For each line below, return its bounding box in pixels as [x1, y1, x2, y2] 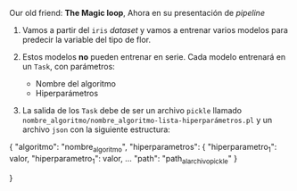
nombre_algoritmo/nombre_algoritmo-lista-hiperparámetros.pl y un [21, 115, 273, 125]
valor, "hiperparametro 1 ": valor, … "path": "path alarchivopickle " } [9, 153, 238, 166]
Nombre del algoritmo [35, 79, 116, 88]
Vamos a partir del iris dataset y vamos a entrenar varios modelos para [21, 25, 288, 35]
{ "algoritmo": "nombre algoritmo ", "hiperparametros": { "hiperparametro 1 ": [9, 142, 277, 154]
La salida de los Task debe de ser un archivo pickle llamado [21, 105, 243, 115]
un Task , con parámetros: [21, 62, 116, 71]
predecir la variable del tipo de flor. [21, 35, 152, 45]
